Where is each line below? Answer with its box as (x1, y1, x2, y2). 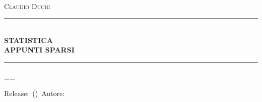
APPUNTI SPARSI (4, 44, 75, 55)
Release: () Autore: (4, 87, 65, 98)
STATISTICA (4, 34, 53, 45)
